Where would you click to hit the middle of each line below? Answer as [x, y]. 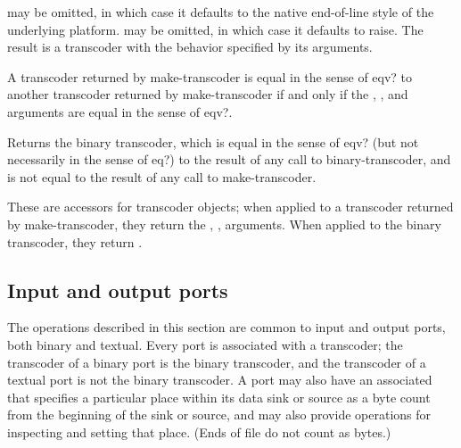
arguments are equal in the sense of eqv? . [120, 111]
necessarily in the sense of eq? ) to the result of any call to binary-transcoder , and [229, 159]
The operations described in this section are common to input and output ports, [226, 327]
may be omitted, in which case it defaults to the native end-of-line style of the [221, 12]
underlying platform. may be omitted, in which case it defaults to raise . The [215, 29]
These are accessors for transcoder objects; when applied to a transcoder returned [230, 207]
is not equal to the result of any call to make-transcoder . [162, 176]
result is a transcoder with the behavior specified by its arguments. [190, 47]
